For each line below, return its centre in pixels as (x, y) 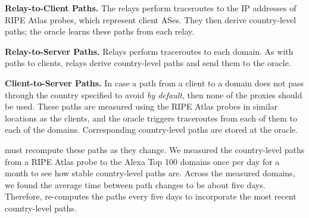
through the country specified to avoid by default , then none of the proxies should (154, 94)
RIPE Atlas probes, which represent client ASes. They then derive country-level (151, 19)
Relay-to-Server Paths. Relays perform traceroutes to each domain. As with (149, 51)
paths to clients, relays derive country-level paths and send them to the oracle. (148, 63)
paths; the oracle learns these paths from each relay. (100, 31)
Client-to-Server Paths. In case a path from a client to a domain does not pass (154, 82)
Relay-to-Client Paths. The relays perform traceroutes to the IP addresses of (151, 8)
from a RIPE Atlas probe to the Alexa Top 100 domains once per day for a (142, 161)
